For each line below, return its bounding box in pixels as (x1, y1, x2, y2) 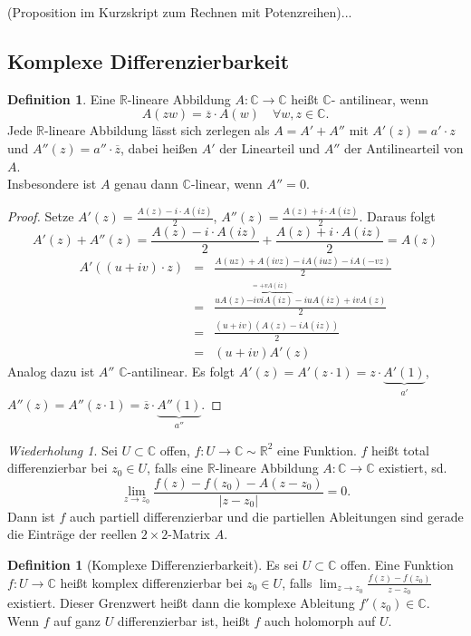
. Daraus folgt (359, 207, 436, 226)
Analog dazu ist (7, 361, 95, 380)
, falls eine (147, 458, 204, 477)
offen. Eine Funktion (340, 554, 454, 573)
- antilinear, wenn (331, 89, 429, 108)
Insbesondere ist (7, 174, 97, 193)
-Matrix (168, 524, 210, 543)
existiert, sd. (379, 458, 447, 477)
